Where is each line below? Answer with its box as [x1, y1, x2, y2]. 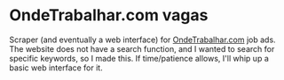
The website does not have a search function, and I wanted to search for [9, 43, 275, 54]
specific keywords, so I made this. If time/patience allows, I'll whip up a [9, 53, 269, 63]
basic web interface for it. [9, 62, 104, 73]
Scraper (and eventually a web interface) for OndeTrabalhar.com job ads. [9, 34, 277, 45]
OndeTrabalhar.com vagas [9, 5, 209, 25]
